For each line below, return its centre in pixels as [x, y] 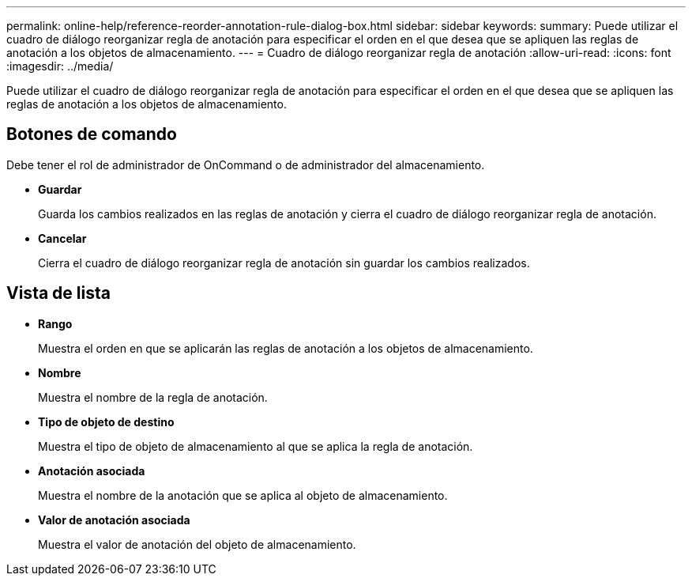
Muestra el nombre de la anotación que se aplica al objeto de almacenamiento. [243, 495]
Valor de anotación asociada [114, 520]
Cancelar [62, 238]
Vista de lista [58, 293]
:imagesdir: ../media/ [60, 66]
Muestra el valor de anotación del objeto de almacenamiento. [197, 544]
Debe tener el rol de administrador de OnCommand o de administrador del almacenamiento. [246, 164]
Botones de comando [92, 134]
